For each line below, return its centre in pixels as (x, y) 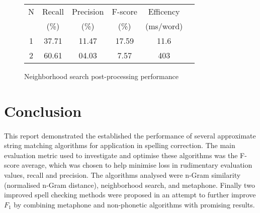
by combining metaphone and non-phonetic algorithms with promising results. (134, 204)
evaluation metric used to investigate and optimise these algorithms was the (121, 155)
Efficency (164, 11)
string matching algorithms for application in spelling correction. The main (120, 145)
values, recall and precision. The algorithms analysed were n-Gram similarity (122, 174)
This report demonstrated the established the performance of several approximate (130, 135)
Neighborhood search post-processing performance (101, 76)
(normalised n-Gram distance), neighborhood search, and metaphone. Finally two (129, 185)
